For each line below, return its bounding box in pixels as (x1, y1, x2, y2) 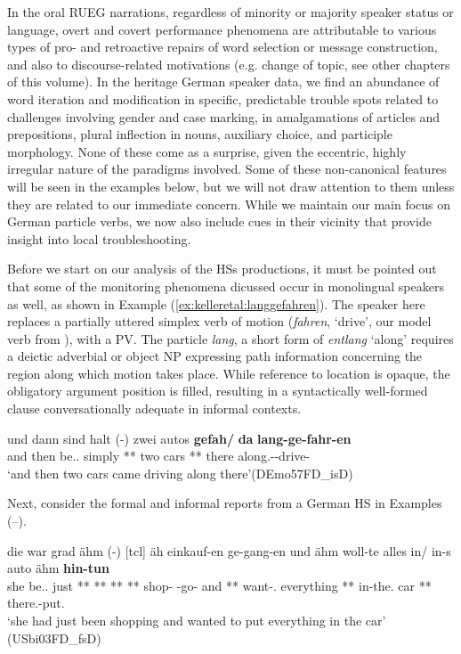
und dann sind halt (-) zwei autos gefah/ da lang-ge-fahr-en (7, 429, 352, 447)
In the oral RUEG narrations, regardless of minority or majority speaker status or (7, 3, 454, 20)
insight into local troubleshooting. (7, 229, 191, 248)
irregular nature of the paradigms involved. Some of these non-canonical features (7, 159, 447, 178)
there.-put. (7, 593, 65, 612)
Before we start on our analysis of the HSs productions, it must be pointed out (7, 259, 437, 278)
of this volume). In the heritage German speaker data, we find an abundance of (7, 72, 440, 91)
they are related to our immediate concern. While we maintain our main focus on (7, 194, 451, 213)
